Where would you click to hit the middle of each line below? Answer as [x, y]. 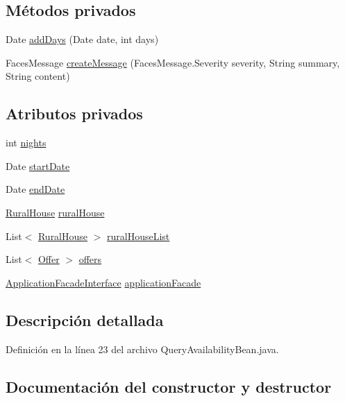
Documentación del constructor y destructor [169, 386]
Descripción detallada [85, 319]
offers [90, 259]
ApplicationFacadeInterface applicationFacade [103, 282]
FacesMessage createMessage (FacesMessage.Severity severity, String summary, [173, 62]
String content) [38, 76]
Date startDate [38, 165]
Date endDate [35, 189]
